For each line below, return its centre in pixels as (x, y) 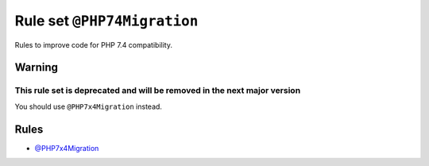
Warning (37, 68)
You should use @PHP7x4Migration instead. (89, 106)
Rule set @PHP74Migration (106, 21)
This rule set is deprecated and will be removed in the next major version (158, 91)
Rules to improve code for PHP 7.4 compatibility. (93, 44)
